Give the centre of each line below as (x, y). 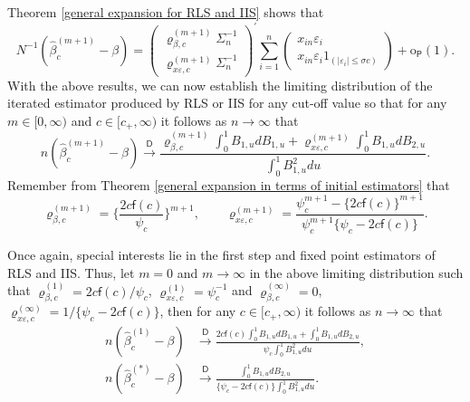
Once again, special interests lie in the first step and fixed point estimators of (221, 254)
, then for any (198, 311)
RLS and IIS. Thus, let (71, 272)
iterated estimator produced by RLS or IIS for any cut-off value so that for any (227, 103)
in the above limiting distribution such (356, 272)
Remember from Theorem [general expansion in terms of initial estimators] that (229, 184)
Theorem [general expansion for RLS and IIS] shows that (166, 12)
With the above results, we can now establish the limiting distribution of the (220, 85)
